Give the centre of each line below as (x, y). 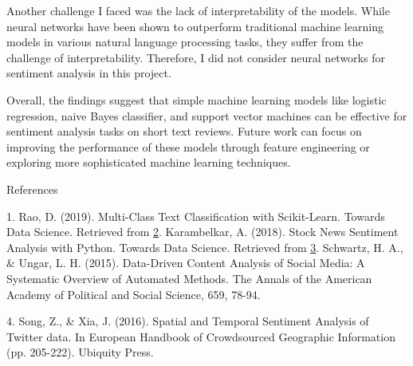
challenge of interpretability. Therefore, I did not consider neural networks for (196, 57)
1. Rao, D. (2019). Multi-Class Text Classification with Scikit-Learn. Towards (196, 216)
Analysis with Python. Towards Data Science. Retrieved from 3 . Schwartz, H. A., (205, 247)
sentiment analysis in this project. (89, 73)
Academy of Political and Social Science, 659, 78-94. (134, 294)
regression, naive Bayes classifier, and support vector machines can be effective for (207, 115)
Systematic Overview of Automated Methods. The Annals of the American (189, 278)
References (32, 189)
